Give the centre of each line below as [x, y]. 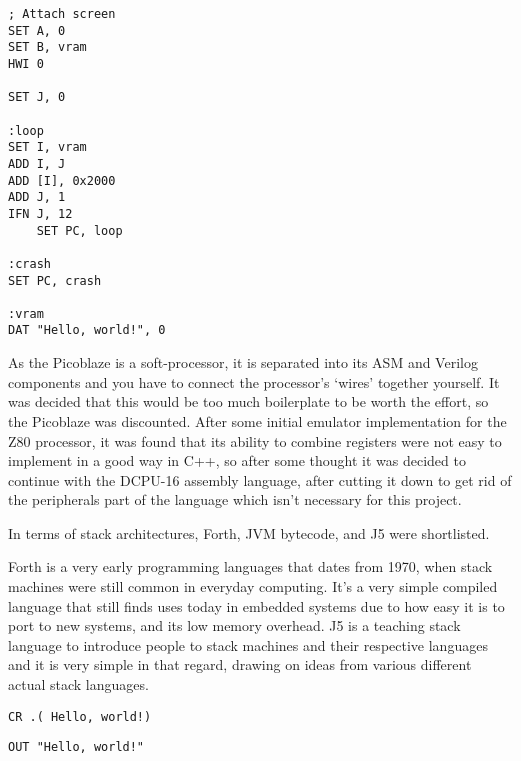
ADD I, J [37, 163]
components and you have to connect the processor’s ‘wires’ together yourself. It [254, 381]
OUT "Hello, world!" [76, 747]
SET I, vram [47, 147]
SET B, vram [47, 47]
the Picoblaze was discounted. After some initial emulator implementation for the [257, 420]
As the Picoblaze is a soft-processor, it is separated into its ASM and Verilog [243, 362]
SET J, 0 [37, 97]
